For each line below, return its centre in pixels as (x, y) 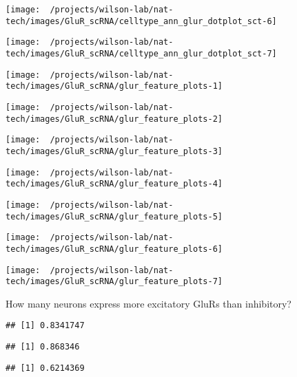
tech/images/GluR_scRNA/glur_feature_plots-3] (114, 151)
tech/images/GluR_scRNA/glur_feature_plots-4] (114, 184)
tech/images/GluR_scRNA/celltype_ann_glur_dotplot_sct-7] (141, 53)
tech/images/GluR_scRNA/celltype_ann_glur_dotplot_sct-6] (141, 21)
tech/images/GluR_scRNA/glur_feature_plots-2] (114, 119)
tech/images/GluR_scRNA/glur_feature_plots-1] (114, 86)
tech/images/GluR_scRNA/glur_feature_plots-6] (114, 249)
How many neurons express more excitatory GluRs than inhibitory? (148, 303)
